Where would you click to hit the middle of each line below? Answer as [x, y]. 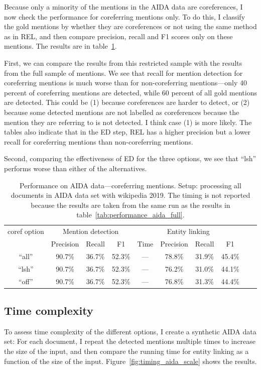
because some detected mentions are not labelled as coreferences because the [122, 112]
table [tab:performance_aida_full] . [130, 215]
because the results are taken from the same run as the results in [130, 205]
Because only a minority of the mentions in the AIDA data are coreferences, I [123, 7]
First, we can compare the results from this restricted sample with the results [123, 63]
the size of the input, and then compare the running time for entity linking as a [126, 351]
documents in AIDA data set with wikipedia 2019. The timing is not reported [130, 195]
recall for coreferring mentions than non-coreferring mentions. [99, 141]
